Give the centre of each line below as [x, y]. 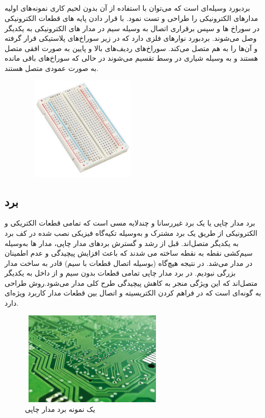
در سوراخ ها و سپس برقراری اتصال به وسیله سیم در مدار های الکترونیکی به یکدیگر [132, 28]
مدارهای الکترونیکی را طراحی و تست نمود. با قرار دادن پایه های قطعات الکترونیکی [131, 18]
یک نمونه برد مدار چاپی [60, 409]
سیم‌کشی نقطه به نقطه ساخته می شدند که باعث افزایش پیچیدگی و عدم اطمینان [129, 253]
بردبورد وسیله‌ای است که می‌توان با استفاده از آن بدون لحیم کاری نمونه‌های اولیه [127, 8]
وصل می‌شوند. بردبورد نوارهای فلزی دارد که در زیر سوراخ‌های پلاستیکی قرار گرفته [131, 38]
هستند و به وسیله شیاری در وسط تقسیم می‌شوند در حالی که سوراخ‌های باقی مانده [131, 58]
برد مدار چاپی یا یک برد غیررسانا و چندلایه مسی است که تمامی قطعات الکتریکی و [130, 223]
